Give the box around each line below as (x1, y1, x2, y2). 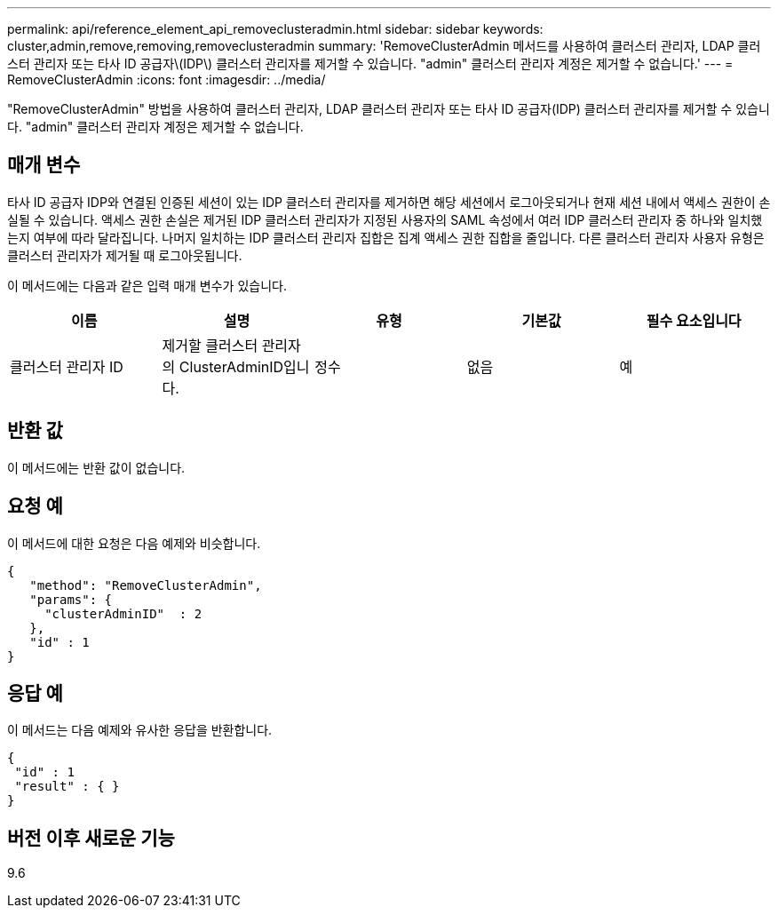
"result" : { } (14, 779, 120, 794)
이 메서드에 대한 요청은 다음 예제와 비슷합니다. (7, 535, 261, 551)
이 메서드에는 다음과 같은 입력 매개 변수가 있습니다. (7, 277, 287, 293)
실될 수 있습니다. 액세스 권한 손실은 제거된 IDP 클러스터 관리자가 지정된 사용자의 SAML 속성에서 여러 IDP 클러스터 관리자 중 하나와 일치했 (7, 211, 763, 227)
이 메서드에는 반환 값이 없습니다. (7, 459, 186, 475)
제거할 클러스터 (162, 336, 258, 354)
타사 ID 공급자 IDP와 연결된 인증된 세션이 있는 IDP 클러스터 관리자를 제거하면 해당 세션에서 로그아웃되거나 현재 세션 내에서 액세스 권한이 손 (7, 194, 771, 210)
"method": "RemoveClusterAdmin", (29, 577, 262, 593)
